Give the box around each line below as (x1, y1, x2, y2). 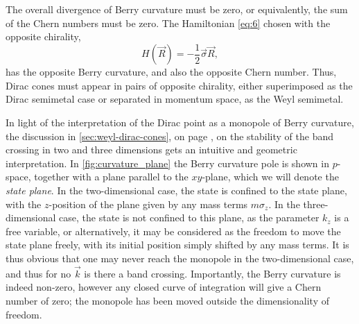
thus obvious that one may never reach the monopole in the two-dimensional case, (6, 250, 354, 265)
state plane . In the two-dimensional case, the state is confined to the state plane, (6, 183, 347, 197)
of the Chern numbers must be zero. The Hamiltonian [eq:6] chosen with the (6, 15, 331, 30)
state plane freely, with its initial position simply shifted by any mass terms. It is (6, 237, 349, 252)
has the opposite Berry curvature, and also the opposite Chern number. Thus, (6, 65, 337, 79)
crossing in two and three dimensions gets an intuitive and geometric (6, 142, 297, 157)
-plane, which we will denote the (202, 169, 339, 184)
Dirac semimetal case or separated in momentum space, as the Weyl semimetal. (6, 92, 344, 106)
